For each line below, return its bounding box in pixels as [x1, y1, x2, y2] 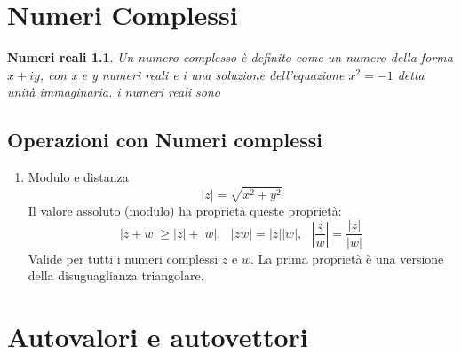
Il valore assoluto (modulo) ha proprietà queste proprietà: [28, 201, 342, 219]
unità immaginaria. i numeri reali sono [7, 83, 220, 101]
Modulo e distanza [28, 168, 129, 186]
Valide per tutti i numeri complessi [28, 248, 219, 267]
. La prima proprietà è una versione [250, 248, 444, 267]
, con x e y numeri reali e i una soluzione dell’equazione [39, 65, 345, 83]
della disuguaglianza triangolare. [28, 266, 204, 285]
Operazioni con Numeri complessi [7, 126, 323, 153]
